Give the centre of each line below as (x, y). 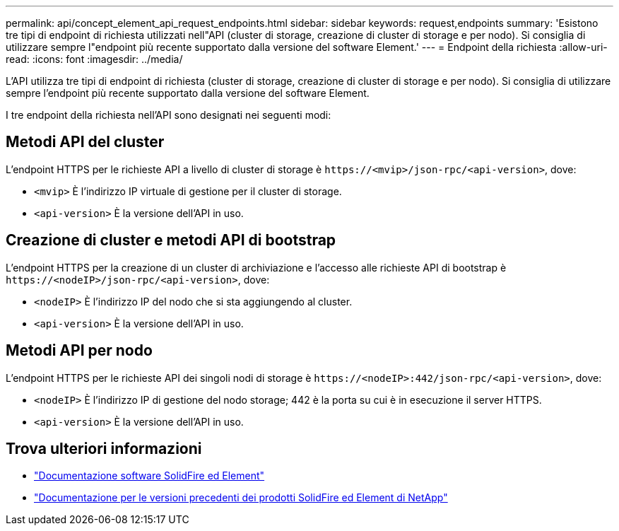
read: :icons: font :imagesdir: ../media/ (94, 59)
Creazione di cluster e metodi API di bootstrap (171, 240)
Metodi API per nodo (79, 351)
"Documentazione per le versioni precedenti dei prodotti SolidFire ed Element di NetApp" (241, 498)
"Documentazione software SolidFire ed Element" (149, 476)
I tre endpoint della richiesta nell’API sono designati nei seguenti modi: (169, 115)
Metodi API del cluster (85, 142)
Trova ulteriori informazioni (104, 448)
